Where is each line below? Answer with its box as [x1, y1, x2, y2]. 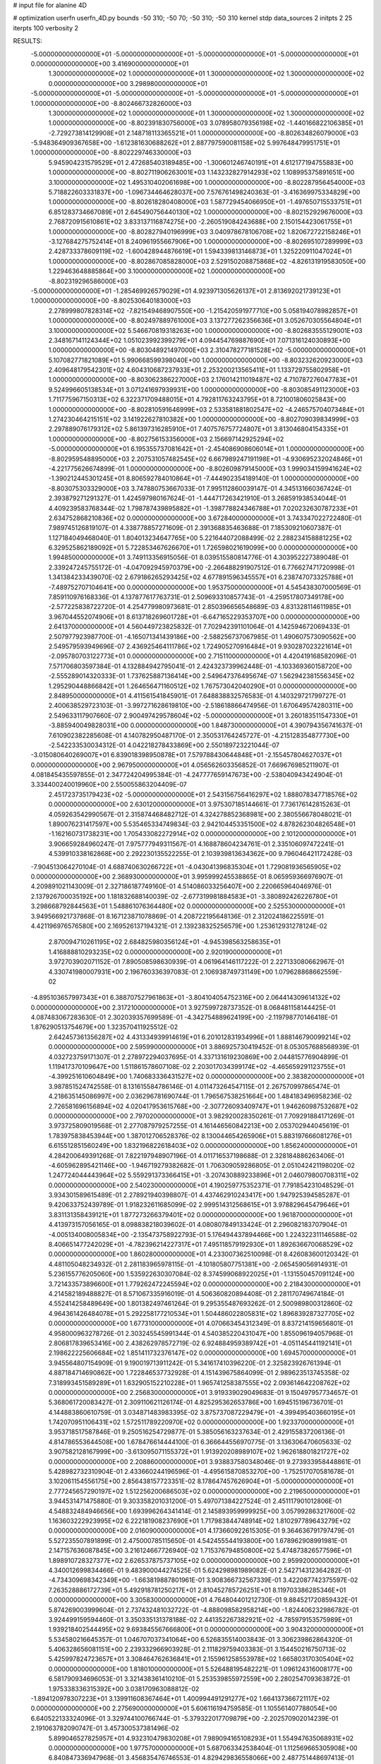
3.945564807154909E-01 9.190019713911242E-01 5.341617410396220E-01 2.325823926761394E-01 [48, 1358, 341, 1367]
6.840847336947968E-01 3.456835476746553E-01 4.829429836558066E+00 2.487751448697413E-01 [48, 1753, 354, 1762]
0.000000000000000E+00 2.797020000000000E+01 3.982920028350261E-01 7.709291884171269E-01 [48, 1111, 355, 1120]
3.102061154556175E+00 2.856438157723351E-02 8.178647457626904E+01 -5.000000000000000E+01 [48, 1477, 354, 1485]
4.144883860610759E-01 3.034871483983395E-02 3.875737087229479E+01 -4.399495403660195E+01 [48, 1408, 356, 1416]
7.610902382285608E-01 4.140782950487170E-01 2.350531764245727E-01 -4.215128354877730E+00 [48, 731, 350, 739]
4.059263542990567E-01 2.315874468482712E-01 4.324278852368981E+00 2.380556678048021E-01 [48, 810, 352, 818]
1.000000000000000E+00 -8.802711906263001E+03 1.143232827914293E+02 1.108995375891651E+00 [48, 168, 355, 176]
